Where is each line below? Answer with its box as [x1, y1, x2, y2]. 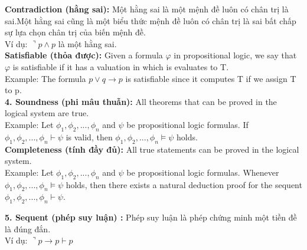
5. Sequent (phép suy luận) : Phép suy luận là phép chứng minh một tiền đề [5, 211, 297, 223]
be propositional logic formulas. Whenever [126, 166, 279, 178]
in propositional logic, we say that [174, 49, 297, 61]
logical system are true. [5, 107, 89, 119]
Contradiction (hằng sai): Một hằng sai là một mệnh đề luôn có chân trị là [5, 3, 289, 15]
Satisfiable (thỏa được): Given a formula [5, 49, 163, 61]
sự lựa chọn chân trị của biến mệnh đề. [5, 26, 146, 38]
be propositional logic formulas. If [126, 118, 249, 130]
